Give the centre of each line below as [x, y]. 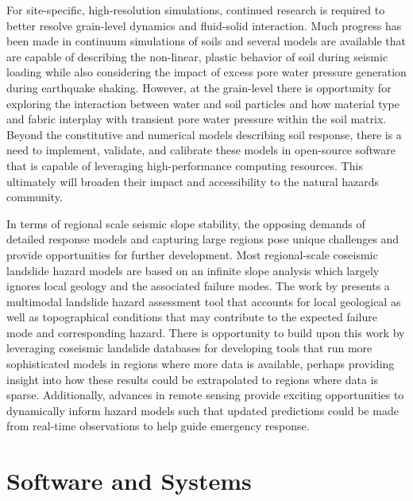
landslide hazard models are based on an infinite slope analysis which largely [193, 270]
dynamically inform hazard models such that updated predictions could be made [203, 410]
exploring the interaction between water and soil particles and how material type [203, 103]
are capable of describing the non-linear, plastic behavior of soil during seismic [197, 56]
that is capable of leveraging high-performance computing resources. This [185, 165]
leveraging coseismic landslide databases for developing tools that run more [189, 348]
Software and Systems [129, 481]
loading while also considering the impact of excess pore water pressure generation [206, 72]
